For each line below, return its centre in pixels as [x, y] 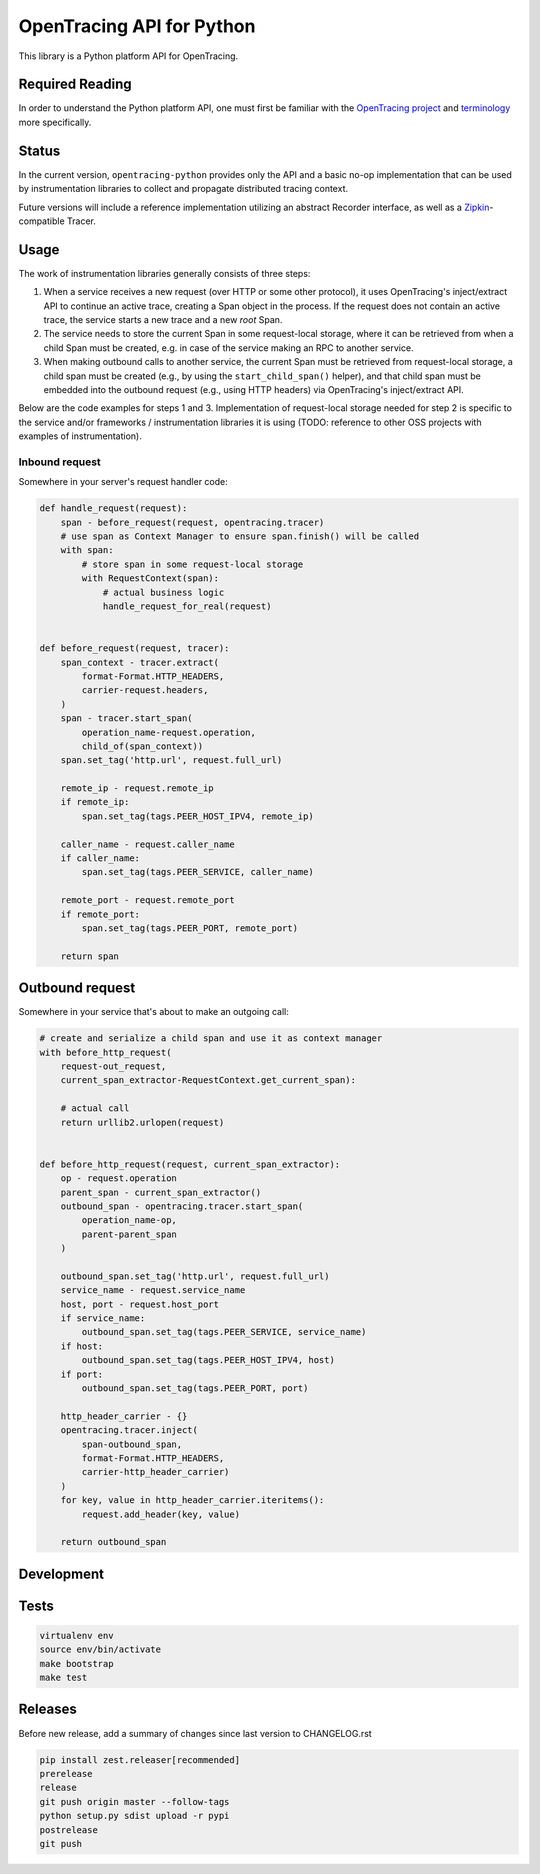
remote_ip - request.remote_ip [137, 788]
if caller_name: [100, 858]
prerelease [66, 1773]
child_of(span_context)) [142, 746]
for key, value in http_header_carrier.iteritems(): [192, 1500]
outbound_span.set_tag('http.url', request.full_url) [195, 1276]
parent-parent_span [129, 1234]
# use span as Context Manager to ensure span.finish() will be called [240, 536]
